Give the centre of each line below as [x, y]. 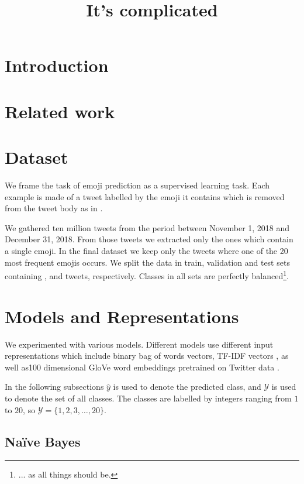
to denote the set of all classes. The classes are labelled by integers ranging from [148, 398]
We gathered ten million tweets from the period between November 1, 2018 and [147, 227]
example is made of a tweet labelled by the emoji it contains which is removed [145, 196]
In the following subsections [54, 387]
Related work [60, 111]
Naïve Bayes [43, 441]
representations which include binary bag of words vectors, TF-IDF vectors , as [147, 356]
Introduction [57, 65]
